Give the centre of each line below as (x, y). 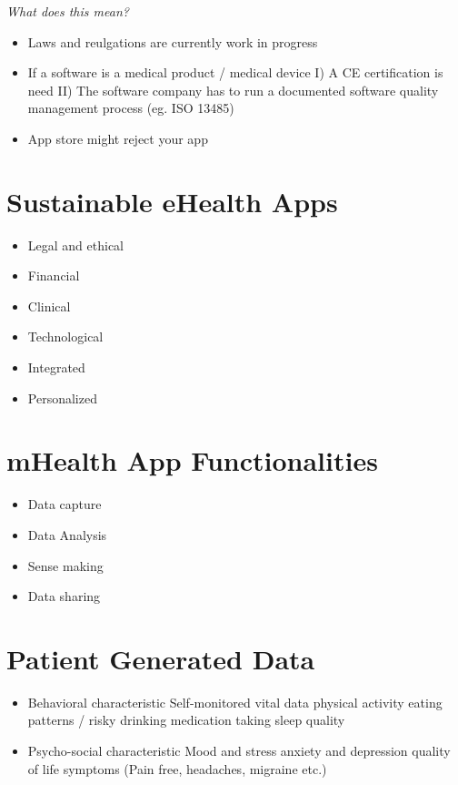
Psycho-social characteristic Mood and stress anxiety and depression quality (239, 751)
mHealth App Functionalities (192, 460)
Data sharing (64, 596)
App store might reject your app (118, 138)
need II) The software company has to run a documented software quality (233, 90)
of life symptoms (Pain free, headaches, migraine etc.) (177, 768)
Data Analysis (67, 534)
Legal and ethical (75, 245)
